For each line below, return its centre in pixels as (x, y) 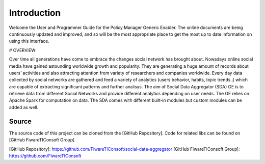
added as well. (24, 107)
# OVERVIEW (22, 50)
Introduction (35, 13)
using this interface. (29, 41)
